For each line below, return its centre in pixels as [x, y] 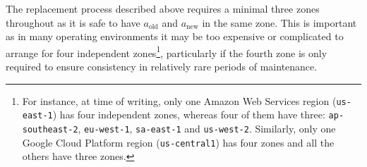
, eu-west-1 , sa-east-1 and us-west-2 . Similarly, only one [207, 128]
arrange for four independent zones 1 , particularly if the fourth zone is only [167, 51]
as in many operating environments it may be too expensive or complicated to [175, 36]
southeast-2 [50, 129]
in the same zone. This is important [279, 22]
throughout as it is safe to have [73, 22]
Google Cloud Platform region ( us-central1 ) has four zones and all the [178, 142]
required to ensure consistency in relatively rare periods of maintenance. [162, 67]
